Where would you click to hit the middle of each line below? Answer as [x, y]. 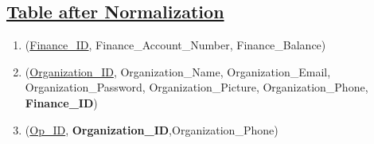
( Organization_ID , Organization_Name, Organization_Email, [178, 71]
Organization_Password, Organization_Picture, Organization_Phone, [197, 87]
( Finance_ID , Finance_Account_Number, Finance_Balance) [175, 45]
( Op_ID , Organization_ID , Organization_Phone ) [152, 129]
